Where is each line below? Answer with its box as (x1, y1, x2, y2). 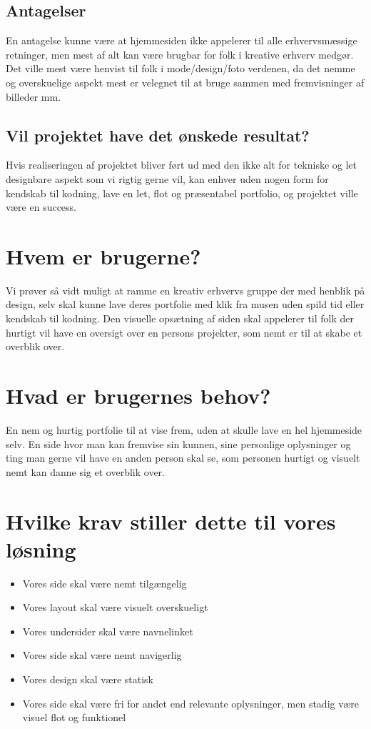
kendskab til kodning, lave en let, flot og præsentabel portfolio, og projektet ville (6, 185, 358, 200)
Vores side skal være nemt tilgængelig (22, 575, 187, 590)
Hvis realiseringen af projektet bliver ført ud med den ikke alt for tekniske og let (6, 157, 357, 172)
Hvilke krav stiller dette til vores (6, 506, 336, 535)
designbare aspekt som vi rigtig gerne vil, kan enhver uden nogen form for (6, 171, 329, 186)
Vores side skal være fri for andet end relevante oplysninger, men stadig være (22, 695, 359, 710)
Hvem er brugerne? (6, 241, 201, 270)
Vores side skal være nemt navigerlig (22, 648, 182, 663)
